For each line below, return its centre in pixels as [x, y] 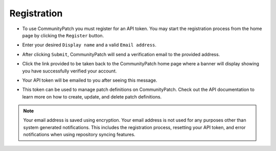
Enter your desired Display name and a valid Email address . [89, 45]
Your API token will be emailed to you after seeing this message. [90, 80]
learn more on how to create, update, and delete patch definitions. [92, 96]
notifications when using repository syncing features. [79, 135]
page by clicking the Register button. [63, 35]
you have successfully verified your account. [70, 71]
